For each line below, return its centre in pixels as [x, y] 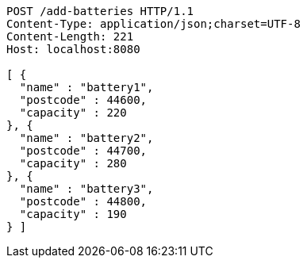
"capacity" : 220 [73, 113]
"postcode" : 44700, [83, 151]
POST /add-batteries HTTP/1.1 [100, 11]
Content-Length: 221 [70, 36]
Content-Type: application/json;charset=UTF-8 [153, 24]
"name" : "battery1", [86, 87]
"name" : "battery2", [86, 138]
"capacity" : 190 [73, 214]
